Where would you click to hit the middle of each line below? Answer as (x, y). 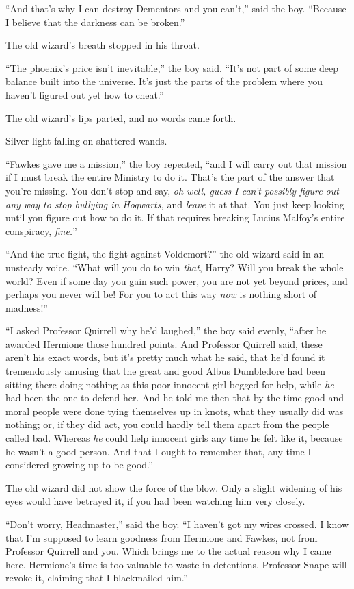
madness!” (27, 307)
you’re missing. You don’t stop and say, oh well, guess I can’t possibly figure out (172, 190)
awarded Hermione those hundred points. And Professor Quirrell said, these (164, 343)
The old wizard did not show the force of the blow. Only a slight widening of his (174, 487)
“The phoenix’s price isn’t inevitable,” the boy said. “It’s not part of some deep (172, 67)
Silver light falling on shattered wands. (86, 141)
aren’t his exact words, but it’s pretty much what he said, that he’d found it (165, 357)
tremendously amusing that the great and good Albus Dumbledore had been (166, 371)
